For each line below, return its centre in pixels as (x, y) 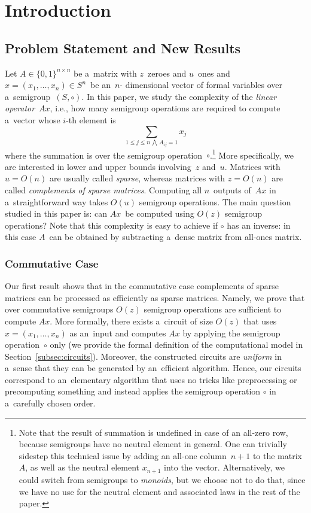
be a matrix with (105, 73)
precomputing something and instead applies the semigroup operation (133, 391)
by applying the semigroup (231, 333)
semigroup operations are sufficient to (213, 309)
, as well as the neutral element (83, 467)
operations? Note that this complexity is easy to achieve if (112, 225)
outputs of (232, 189)
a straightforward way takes (57, 201)
